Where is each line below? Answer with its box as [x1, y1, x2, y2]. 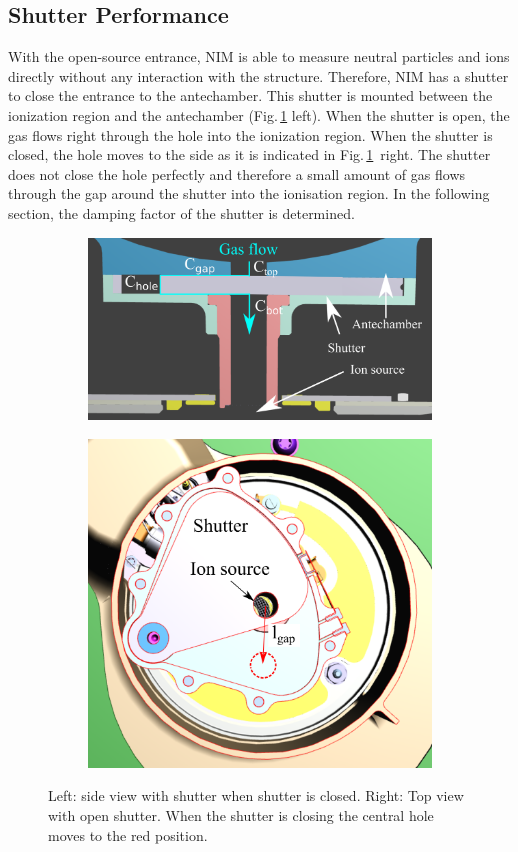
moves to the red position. [48, 824, 208, 845]
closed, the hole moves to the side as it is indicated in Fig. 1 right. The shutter [8, 144, 491, 165]
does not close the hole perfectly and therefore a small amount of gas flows [8, 163, 466, 184]
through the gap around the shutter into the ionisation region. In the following [8, 183, 490, 204]
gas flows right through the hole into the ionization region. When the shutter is [8, 124, 493, 145]
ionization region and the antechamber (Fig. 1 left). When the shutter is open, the [8, 104, 510, 125]
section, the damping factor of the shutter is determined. [8, 202, 355, 223]
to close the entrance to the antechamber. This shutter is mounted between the [8, 85, 493, 106]
